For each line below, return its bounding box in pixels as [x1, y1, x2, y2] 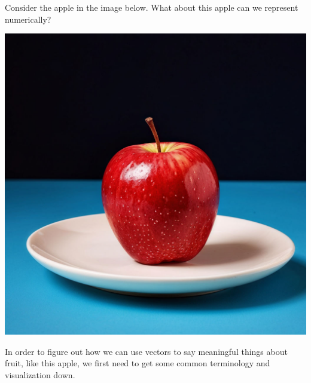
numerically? [5, 13, 51, 25]
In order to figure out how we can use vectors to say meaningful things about [5, 345, 288, 357]
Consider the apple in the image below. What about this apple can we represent [5, 1, 298, 13]
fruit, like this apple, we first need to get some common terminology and [5, 357, 270, 369]
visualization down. [5, 368, 75, 381]
